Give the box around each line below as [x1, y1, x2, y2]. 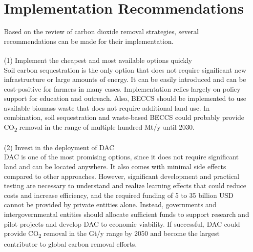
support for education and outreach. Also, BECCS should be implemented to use [4, 93, 246, 103]
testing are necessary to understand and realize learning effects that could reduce [4, 180, 247, 191]
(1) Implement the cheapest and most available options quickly [4, 55, 192, 65]
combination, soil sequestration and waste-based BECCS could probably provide [4, 112, 245, 122]
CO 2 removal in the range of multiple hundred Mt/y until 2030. [4, 122, 195, 133]
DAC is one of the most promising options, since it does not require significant [4, 152, 239, 162]
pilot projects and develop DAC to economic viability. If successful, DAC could [4, 218, 240, 229]
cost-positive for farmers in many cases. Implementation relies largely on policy [4, 83, 241, 94]
